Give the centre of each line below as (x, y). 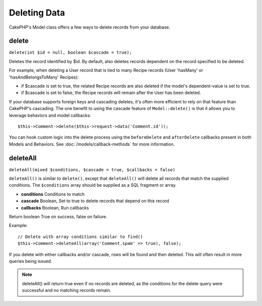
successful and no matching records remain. (67, 290)
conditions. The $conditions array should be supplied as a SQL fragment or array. (93, 185)
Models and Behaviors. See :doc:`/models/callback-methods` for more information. (92, 144)
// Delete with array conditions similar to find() (80, 237)
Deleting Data (37, 13)
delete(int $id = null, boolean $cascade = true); (70, 53)
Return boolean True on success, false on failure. (58, 217)
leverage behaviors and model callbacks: (50, 115)
